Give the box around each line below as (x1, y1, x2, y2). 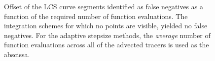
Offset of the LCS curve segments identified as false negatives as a (4, 1, 203, 11)
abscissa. (4, 49, 30, 59)
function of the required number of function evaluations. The (4, 11, 188, 21)
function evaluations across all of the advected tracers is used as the (4, 40, 209, 50)
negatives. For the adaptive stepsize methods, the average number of (4, 30, 211, 40)
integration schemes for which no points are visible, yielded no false (4, 20, 208, 31)
